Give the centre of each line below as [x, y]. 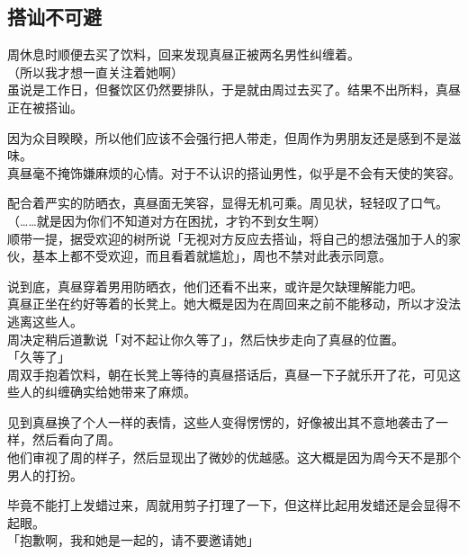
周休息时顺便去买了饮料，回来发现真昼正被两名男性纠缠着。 [184, 54]
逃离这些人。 [45, 321]
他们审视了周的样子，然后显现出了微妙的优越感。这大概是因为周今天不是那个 [234, 457]
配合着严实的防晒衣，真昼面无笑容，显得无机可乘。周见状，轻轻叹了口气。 [228, 203]
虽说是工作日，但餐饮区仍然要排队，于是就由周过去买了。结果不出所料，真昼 [234, 90]
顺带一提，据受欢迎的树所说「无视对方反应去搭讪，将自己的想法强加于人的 [228, 238]
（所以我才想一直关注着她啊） [95, 72]
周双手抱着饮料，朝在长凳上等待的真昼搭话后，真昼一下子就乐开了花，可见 [228, 374]
